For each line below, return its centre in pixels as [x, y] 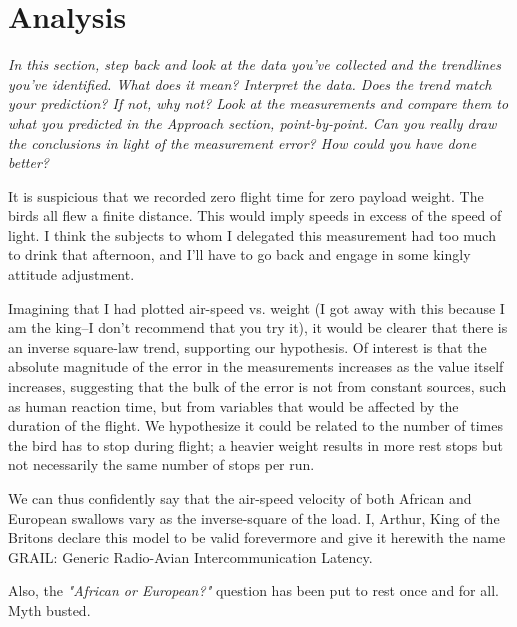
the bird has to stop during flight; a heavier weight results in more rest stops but [256, 444]
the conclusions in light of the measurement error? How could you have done [242, 142]
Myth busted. [49, 609]
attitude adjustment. [71, 274]
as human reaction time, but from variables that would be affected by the [233, 405]
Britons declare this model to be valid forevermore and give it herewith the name [257, 537]
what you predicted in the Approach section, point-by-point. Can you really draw [252, 122]
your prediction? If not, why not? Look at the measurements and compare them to [258, 103]
